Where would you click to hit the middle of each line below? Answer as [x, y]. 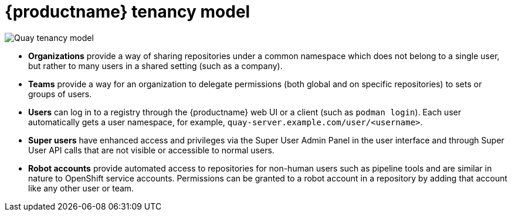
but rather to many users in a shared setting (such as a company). [155, 66]
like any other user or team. [81, 188]
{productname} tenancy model [128, 12]
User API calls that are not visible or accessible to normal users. [151, 150]
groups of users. [60, 94]
